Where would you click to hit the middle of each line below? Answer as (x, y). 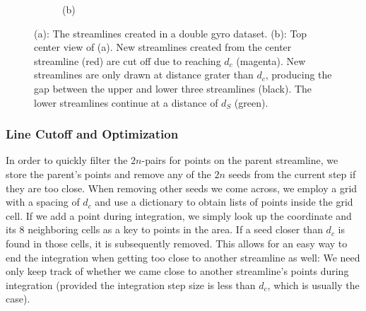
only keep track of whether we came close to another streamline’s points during (177, 271)
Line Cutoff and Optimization (92, 134)
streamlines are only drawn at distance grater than (144, 75)
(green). (251, 102)
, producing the (299, 75)
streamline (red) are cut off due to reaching (128, 60)
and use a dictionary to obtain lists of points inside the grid (224, 202)
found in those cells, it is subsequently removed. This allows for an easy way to (177, 243)
